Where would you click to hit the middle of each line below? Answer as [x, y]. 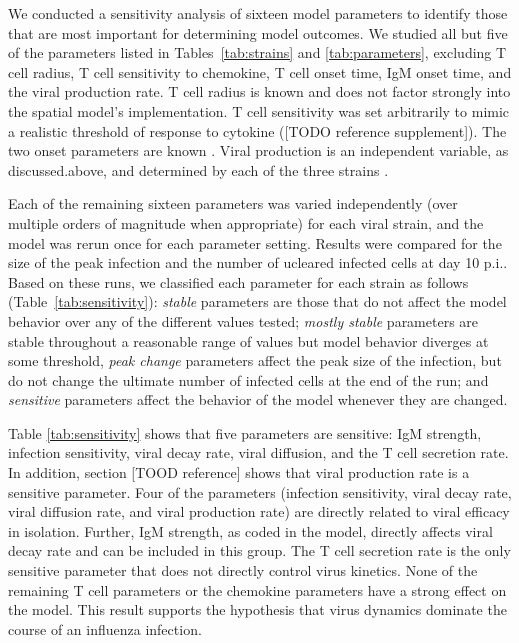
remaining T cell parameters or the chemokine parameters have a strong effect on [257, 589]
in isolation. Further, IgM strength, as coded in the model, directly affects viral [250, 530]
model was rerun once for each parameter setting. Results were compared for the [255, 242]
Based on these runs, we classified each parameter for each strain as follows [238, 281]
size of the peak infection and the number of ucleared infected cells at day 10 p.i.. [258, 262]
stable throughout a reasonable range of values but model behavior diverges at [248, 340]
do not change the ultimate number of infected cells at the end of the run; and [248, 379]
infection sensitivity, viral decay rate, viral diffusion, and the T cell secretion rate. [258, 452]
